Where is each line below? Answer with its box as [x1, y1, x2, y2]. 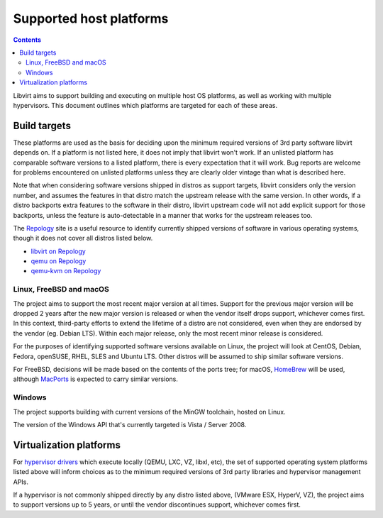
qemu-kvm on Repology [30, 267, 101, 275]
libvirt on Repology [30, 247, 87, 255]
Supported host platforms [13, 11, 169, 26]
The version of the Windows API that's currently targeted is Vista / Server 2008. [13, 420, 247, 429]
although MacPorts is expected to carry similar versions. [13, 375, 179, 383]
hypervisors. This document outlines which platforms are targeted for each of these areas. [13, 101, 278, 109]
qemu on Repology [30, 257, 87, 265]
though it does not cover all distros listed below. [13, 234, 153, 243]
